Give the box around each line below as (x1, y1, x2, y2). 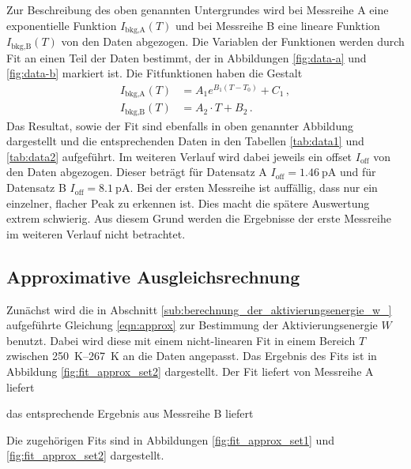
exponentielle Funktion (6, 17, 117, 33)
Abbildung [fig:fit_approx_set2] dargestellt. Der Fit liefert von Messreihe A (6, 363, 374, 379)
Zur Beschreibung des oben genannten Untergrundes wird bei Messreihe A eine (6, 2, 389, 17)
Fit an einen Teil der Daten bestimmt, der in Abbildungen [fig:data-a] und (6, 49, 367, 66)
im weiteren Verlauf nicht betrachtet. (6, 225, 186, 242)
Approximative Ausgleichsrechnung (6, 264, 300, 288)
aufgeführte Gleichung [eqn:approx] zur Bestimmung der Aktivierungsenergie (6, 317, 378, 333)
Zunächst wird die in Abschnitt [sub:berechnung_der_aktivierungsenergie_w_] (6, 301, 392, 317)
